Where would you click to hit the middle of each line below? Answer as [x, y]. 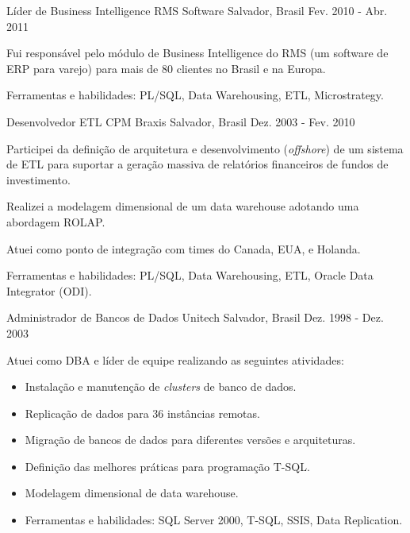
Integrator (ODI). [49, 290]
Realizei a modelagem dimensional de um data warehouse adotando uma [183, 206]
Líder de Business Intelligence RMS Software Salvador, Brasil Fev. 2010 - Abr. [197, 10]
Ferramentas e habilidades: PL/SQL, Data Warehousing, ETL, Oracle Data [190, 275]
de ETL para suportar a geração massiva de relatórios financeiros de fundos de [197, 164]
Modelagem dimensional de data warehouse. [132, 493]
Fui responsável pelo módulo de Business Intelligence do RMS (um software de [197, 53]
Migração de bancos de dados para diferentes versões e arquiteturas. [190, 440]
